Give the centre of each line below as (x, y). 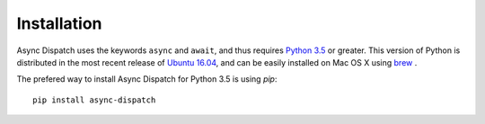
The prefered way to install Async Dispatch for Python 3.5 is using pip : (147, 79)
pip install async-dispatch (94, 100)
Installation (59, 23)
